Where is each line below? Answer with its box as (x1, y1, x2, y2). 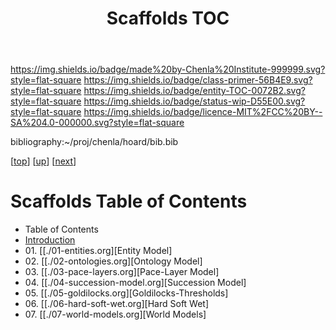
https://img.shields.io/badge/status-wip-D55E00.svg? (83, 95, 306, 107)
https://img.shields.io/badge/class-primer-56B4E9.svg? (83, 74, 313, 86)
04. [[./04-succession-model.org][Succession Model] (24, 277, 247, 289)
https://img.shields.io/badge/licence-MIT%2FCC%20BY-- (83, 106, 323, 118)
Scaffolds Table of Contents (10, 190, 248, 213)
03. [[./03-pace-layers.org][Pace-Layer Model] (24, 266, 220, 278)
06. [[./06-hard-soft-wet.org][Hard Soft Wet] (24, 298, 210, 310)
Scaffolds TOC (106, 7, 230, 30)
